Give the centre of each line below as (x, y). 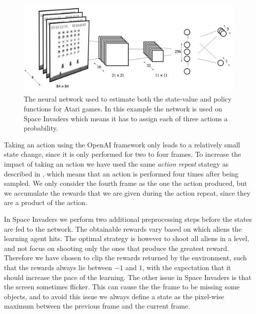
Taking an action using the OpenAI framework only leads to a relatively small (122, 144)
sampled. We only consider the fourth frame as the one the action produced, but (126, 183)
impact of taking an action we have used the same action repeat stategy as (116, 164)
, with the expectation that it (187, 267)
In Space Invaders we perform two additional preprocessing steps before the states (128, 219)
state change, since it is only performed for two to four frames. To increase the (123, 154)
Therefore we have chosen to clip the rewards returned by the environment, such (126, 258)
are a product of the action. (46, 202)
